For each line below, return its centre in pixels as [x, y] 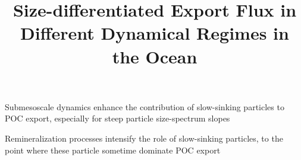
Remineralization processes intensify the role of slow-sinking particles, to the [144, 138]
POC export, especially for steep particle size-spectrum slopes [117, 118]
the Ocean [155, 56]
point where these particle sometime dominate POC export [113, 150]
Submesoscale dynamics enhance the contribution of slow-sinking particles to [145, 106]
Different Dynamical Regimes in [155, 33]
